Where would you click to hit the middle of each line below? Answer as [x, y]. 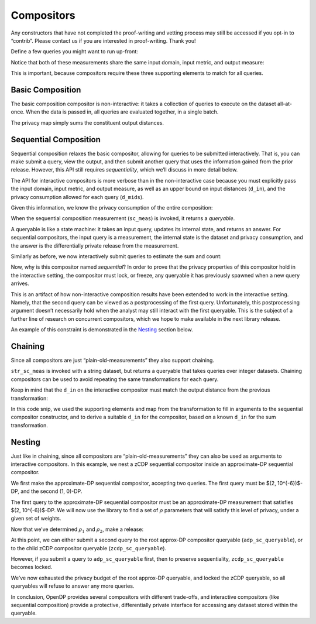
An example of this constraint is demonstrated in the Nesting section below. [102, 330]
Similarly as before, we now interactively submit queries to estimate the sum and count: [116, 256]
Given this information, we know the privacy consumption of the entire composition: [112, 208]
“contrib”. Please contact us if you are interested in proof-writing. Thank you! [103, 40]
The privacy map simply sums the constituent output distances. [87, 122]
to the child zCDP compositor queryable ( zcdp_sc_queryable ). [89, 548]
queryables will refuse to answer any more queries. [73, 586]
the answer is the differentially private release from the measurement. [95, 245]
